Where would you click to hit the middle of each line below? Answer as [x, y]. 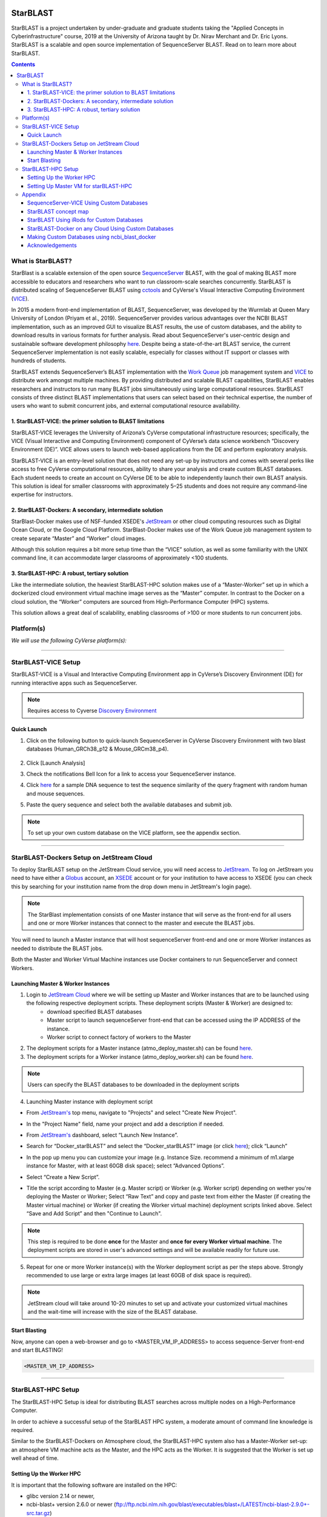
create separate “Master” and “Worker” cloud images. [78, 538]
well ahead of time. [35, 1458]
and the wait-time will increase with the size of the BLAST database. [113, 1312]
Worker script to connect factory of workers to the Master [119, 1037]
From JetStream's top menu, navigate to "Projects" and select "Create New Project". [132, 1113]
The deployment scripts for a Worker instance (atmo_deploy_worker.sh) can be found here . [140, 1056]
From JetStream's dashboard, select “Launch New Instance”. [102, 1135]
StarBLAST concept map [58, 211]
